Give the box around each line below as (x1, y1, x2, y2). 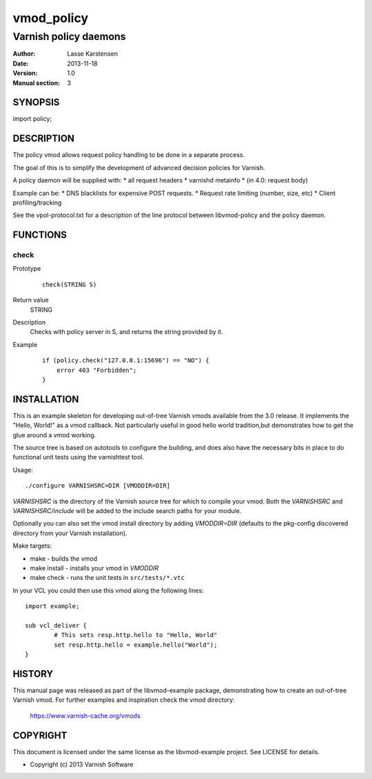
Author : (12, 50, 36, 58)
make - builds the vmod (30, 554, 98, 563)
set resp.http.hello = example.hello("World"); (54, 641, 218, 649)
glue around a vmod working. (12, 430, 96, 439)
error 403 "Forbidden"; (56, 366, 137, 374)
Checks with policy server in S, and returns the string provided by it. (30, 328, 223, 336)
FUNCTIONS (12, 229, 68, 241)
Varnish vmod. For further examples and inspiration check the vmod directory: (12, 696, 235, 704)
